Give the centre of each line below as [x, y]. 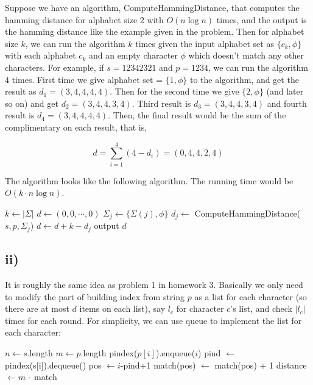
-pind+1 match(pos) [158, 365]
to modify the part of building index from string [95, 296]
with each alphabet [40, 55]
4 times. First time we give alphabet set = [84, 79]
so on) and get [32, 103]
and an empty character [133, 55]
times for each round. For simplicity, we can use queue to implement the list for [153, 320]
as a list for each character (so [251, 296]
